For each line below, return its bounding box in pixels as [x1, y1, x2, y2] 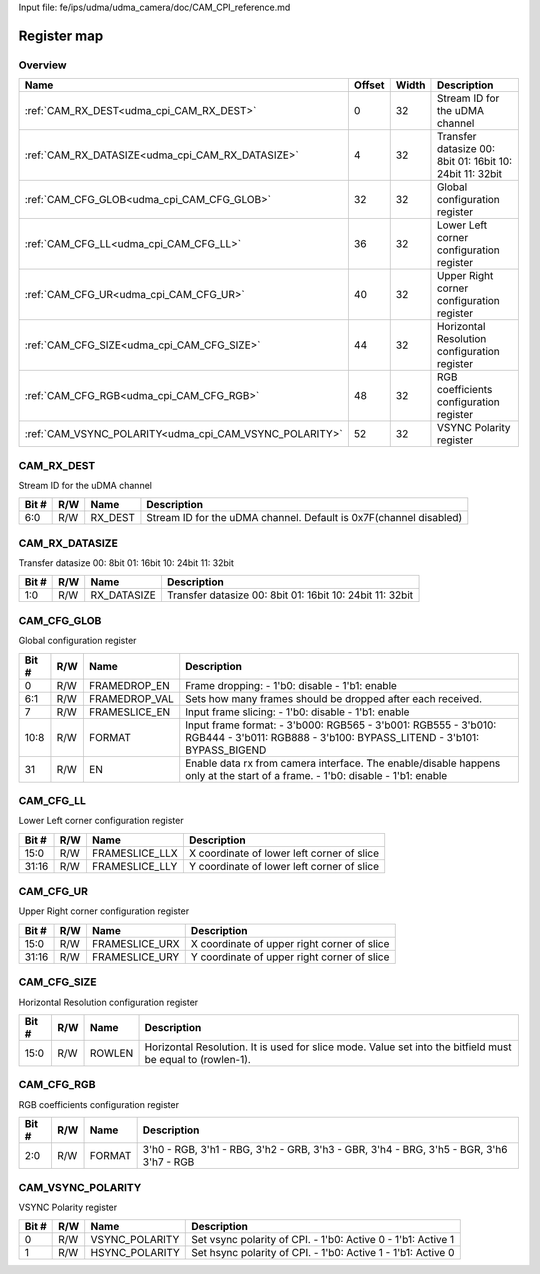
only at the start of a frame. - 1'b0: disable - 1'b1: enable [185, 768, 448, 782]
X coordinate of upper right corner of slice [190, 936, 390, 950]
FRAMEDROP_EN [88, 678, 170, 692]
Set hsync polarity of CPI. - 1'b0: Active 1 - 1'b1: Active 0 [191, 1246, 455, 1260]
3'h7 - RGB [142, 1155, 195, 1169]
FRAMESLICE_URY [91, 950, 180, 964]
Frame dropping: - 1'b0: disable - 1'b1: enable [185, 678, 397, 692]
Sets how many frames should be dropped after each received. [185, 691, 483, 705]
